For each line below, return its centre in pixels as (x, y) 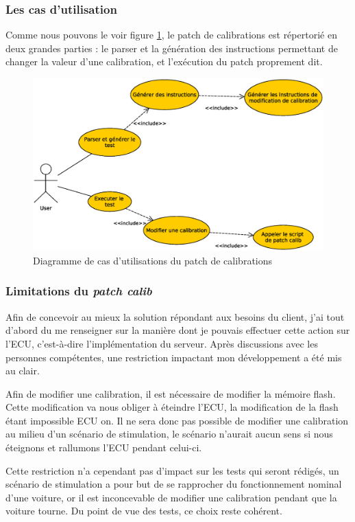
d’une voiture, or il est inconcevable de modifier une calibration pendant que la (171, 497)
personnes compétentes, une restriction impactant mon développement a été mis (174, 357)
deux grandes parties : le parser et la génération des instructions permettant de (172, 48)
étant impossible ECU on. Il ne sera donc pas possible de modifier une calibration (177, 420)
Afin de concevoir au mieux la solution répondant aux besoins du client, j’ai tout (175, 316)
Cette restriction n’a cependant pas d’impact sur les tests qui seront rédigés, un (172, 470)
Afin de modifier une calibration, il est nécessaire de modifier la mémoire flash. (171, 393)
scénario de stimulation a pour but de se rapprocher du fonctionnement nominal (174, 484)
